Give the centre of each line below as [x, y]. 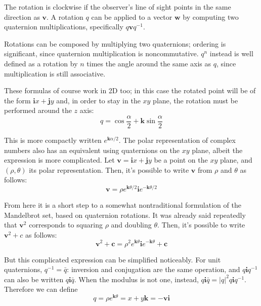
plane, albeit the [217, 150]
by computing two [211, 16]
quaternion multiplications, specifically [64, 27]
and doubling [131, 225]
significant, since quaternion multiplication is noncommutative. [101, 53]
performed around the [38, 110]
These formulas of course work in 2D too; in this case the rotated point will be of [130, 90]
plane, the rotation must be [195, 100]
